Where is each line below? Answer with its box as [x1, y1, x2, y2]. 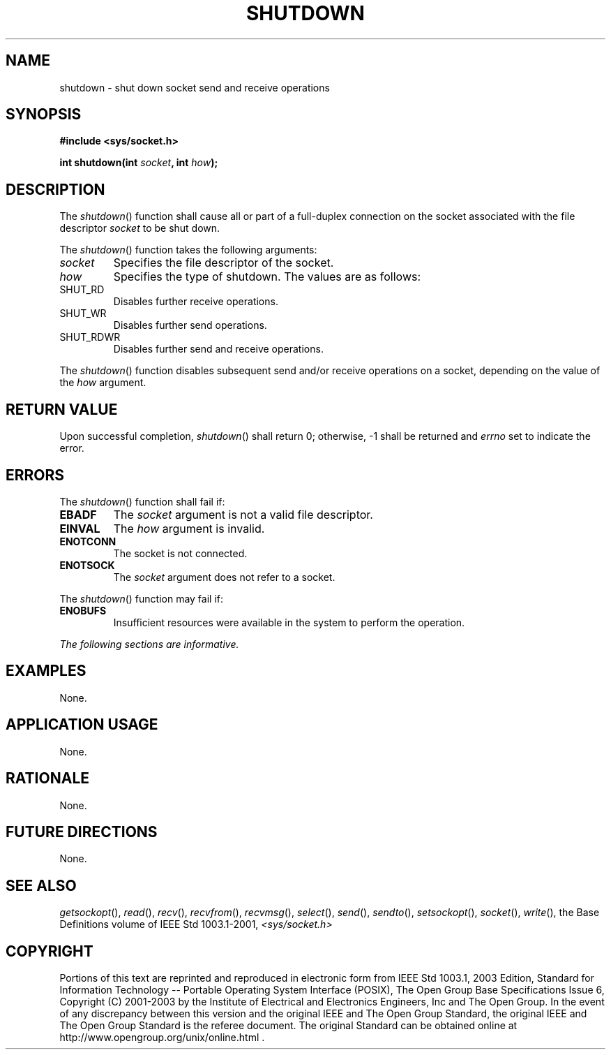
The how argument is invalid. [113, 521, 265, 536]
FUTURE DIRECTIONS [6, 822, 158, 841]
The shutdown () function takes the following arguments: [59, 244, 317, 256]
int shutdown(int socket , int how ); [59, 156, 218, 169]
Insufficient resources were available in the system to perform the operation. [113, 616, 465, 628]
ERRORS [6, 466, 65, 484]
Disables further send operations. [113, 319, 267, 332]
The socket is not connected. [113, 547, 248, 559]
